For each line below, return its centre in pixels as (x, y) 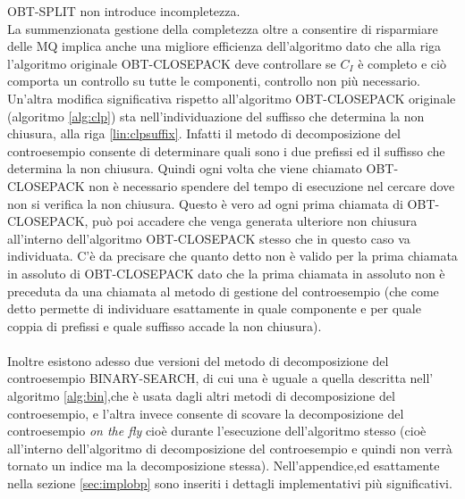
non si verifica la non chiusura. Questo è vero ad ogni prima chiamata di (205, 203)
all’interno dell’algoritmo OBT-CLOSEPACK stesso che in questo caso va (209, 238)
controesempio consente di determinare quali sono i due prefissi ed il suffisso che (226, 150)
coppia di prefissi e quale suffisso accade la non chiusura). (165, 325)
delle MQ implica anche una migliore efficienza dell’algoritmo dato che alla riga (224, 46)
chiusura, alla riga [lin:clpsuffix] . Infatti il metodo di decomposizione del (204, 133)
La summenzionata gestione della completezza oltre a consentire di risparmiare (223, 28)
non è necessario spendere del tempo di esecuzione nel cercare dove (272, 185)
